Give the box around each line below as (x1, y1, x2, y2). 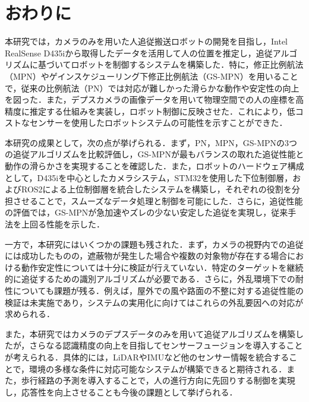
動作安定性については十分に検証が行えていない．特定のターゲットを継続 (21, 261, 304, 273)
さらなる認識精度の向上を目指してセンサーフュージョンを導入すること (29, 339, 303, 352)
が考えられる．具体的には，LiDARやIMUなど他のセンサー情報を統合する (5, 350, 289, 363)
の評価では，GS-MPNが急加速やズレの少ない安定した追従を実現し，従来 (5, 206, 288, 219)
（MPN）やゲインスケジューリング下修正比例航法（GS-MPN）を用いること (5, 69, 298, 82)
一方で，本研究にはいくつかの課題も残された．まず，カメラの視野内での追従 (5, 238, 304, 250)
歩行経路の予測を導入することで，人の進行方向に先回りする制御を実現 (21, 374, 295, 387)
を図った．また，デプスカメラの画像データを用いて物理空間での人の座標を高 (5, 93, 304, 106)
